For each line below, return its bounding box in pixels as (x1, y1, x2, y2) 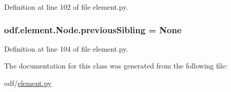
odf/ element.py (4, 78, 52, 88)
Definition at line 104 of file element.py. (4, 43, 128, 54)
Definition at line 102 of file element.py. (4, 2, 128, 12)
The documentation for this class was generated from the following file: (4, 60, 227, 71)
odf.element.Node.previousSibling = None (4, 23, 182, 36)
